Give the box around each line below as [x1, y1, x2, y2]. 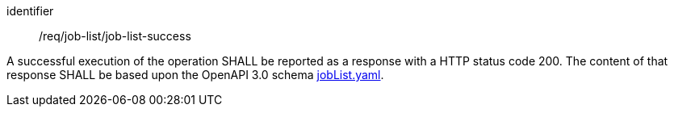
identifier [6, 4, 54, 18]
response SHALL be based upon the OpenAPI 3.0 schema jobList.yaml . [6, 68, 384, 82]
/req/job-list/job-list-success [39, 29, 191, 43]
